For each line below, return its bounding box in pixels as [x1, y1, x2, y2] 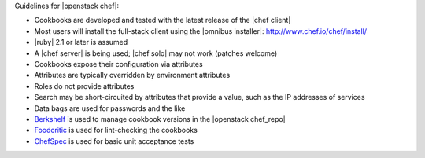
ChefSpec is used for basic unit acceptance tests [34, 136, 194, 145]
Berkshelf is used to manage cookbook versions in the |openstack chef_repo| [34, 114, 286, 123]
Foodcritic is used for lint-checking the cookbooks [34, 126, 198, 135]
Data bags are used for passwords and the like [34, 103, 186, 113]
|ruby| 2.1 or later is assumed [34, 38, 128, 47]
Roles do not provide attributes [34, 81, 135, 90]
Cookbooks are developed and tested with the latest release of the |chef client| [34, 16, 291, 25]
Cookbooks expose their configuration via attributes [34, 59, 204, 68]
